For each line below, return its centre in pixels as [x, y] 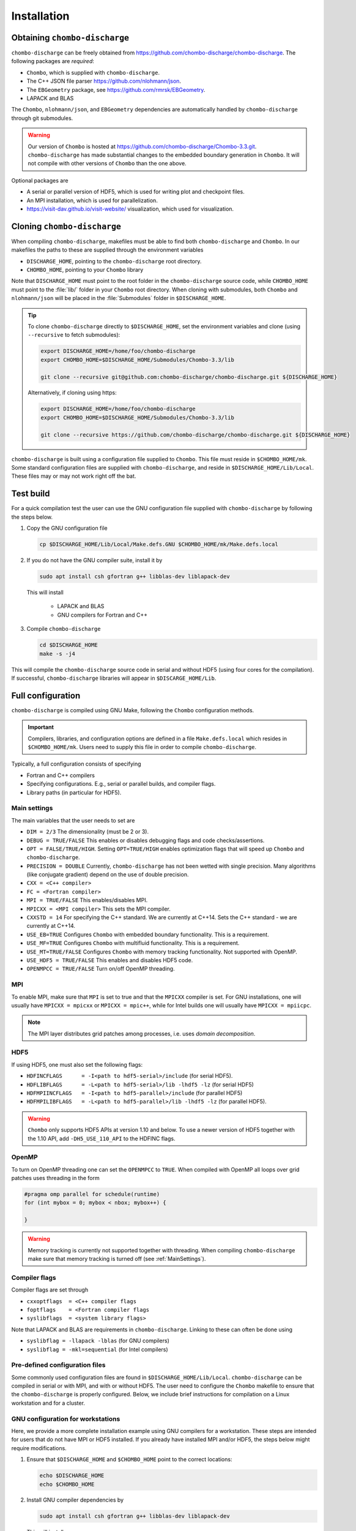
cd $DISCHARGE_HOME [69, 645]
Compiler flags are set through [50, 1290]
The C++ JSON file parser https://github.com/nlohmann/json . [104, 81]
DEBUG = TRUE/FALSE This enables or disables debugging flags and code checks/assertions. [146, 840]
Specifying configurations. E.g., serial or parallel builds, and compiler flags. [121, 784]
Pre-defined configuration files [58, 1365]
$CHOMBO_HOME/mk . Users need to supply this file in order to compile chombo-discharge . [142, 747]
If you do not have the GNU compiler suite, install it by [95, 560]
